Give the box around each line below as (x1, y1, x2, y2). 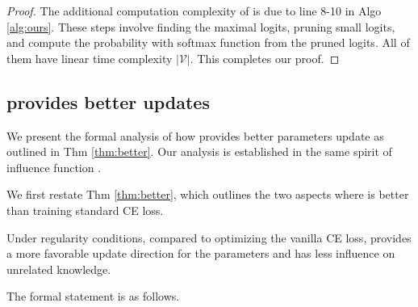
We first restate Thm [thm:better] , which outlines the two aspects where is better (6, 186, 409, 203)
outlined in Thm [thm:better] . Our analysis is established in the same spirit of (6, 143, 392, 160)
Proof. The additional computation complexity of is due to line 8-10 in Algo (6, 2, 382, 19)
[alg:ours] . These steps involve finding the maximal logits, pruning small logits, (6, 18, 395, 35)
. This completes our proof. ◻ (190, 49, 340, 66)
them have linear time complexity (6, 49, 173, 66)
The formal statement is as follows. (6, 288, 180, 305)
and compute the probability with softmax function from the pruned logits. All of (6, 34, 410, 51)
